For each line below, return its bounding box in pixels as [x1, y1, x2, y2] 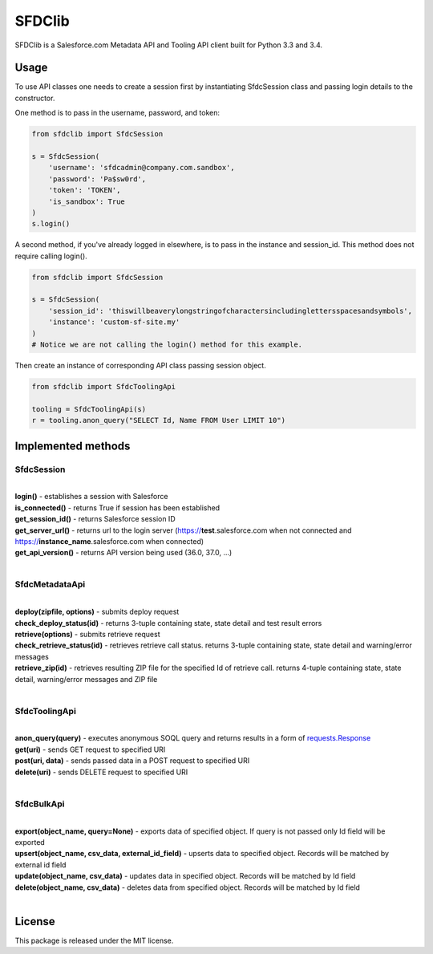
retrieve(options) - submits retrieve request [14, 629, 160, 639]
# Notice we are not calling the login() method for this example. [31, 340, 303, 349]
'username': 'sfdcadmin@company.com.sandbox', [48, 163, 236, 173]
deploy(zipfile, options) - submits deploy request [14, 607, 180, 617]
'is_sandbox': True [48, 197, 126, 206]
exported [14, 837, 46, 846]
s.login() [31, 219, 71, 229]
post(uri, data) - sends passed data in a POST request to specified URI [14, 756, 250, 765]
